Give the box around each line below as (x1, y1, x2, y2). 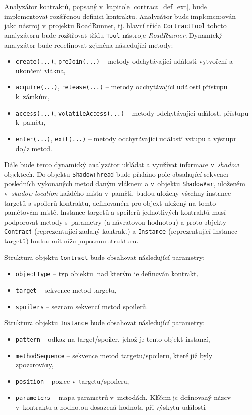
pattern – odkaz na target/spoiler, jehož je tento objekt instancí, (16, 333, 210, 344)
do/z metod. (16, 143, 52, 153)
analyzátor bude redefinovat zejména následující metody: (4, 39, 173, 50)
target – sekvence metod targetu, (16, 284, 117, 294)
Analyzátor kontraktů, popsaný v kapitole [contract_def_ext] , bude (4, 1, 207, 11)
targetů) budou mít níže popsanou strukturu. (4, 236, 139, 246)
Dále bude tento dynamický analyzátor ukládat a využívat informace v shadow (4, 159, 239, 170)
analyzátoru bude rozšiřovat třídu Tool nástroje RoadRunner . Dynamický (4, 30, 223, 40)
